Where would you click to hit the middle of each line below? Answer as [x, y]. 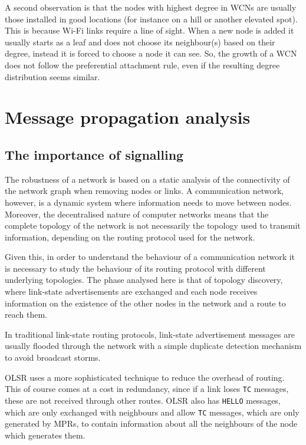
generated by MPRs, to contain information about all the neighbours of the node [151, 423]
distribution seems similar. [52, 76]
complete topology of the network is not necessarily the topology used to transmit [153, 225]
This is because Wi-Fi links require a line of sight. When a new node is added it [149, 30]
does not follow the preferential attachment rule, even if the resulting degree [142, 65]
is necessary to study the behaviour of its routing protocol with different [135, 268]
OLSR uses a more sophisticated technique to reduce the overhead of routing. [145, 377]
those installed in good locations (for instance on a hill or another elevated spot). [151, 19]
